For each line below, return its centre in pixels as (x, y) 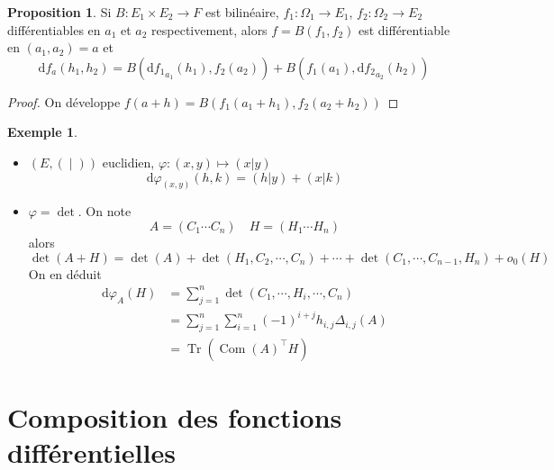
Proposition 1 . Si (59, 12)
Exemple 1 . (42, 132)
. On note (104, 211)
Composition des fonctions (175, 417)
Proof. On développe (64, 101)
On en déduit (65, 273)
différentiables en (54, 29)
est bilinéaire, (242, 12)
